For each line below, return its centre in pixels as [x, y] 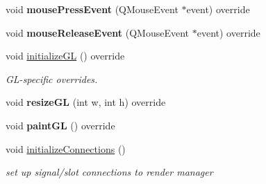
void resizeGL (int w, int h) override [86, 102]
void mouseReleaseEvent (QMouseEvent [98, 32]
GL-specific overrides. [52, 79]
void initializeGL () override [65, 56]
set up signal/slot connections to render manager [109, 172]
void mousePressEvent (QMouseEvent [92, 9]
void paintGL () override [60, 125]
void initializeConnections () [66, 148]
